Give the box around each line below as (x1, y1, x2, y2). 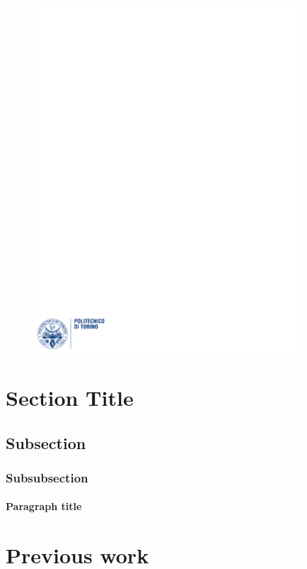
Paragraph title (6, 499, 82, 514)
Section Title (6, 383, 134, 412)
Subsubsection (6, 468, 88, 486)
